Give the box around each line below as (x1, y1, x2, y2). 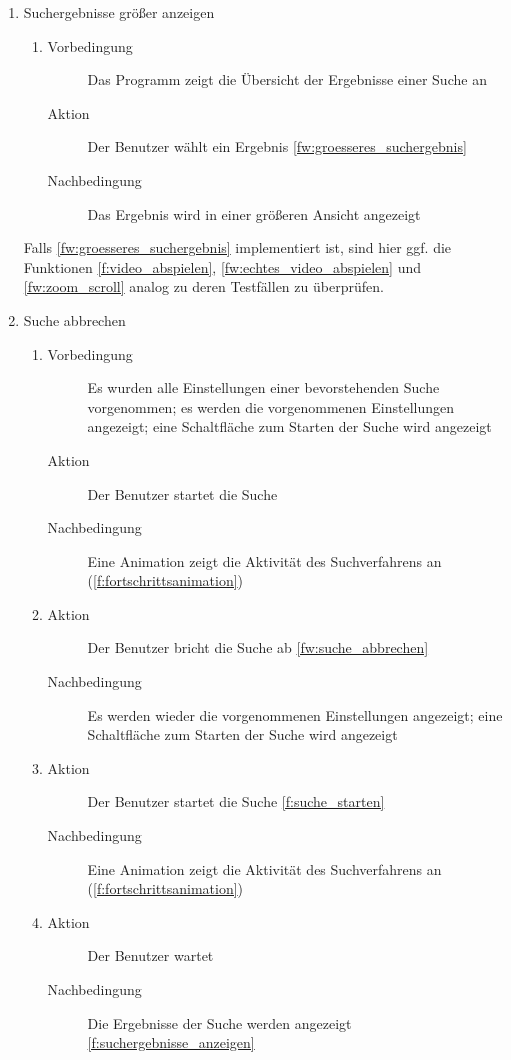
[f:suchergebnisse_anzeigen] (87, 1032, 255, 1053)
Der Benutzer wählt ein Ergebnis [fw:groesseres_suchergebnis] (87, 136, 467, 157)
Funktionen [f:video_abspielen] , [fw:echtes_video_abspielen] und (23, 256, 421, 277)
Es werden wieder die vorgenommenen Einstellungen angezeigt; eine (87, 704, 503, 725)
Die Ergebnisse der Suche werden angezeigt (87, 1012, 352, 1033)
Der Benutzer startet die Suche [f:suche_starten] (87, 791, 385, 812)
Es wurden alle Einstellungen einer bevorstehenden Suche (87, 377, 440, 398)
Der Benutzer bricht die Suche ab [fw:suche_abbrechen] (87, 637, 429, 658)
